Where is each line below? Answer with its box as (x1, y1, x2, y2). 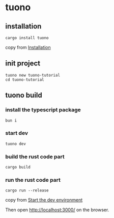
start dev (5, 130, 28, 137)
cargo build (5, 165, 31, 170)
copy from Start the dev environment (5, 197, 83, 203)
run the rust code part (5, 177, 61, 184)
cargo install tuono (5, 35, 49, 40)
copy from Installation (5, 44, 51, 50)
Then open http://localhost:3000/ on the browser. (5, 207, 109, 213)
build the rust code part (5, 153, 65, 160)
